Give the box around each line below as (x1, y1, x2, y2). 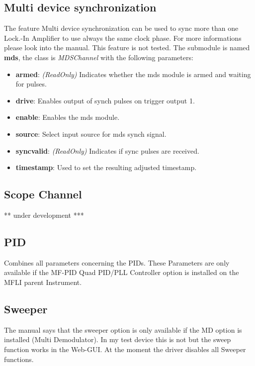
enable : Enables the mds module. (15, 112, 120, 122)
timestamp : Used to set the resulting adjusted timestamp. (15, 162, 197, 173)
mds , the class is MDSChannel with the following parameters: (4, 52, 193, 62)
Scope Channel (4, 186, 82, 202)
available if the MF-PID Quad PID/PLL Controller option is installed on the (4, 267, 239, 277)
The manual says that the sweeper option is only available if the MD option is (4, 324, 242, 335)
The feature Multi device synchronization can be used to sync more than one (4, 23, 239, 33)
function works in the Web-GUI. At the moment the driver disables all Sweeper (4, 344, 246, 354)
